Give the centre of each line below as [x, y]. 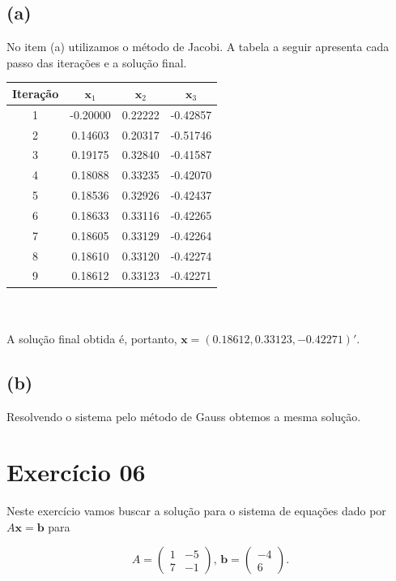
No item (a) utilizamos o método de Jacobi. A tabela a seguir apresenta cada [198, 47]
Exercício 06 [76, 472]
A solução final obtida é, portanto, [92, 338]
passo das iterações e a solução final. [97, 62]
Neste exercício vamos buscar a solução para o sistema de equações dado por [196, 511]
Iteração [36, 93]
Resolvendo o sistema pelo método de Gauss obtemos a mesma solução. [184, 416]
